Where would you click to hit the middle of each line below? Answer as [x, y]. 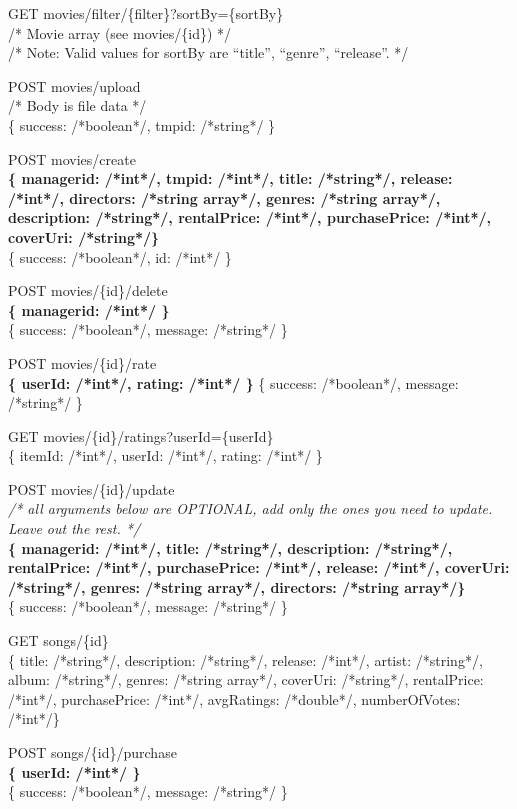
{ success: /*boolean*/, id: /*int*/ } [120, 256]
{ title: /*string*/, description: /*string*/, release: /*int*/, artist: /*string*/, [245, 659]
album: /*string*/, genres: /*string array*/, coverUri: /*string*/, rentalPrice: [246, 679]
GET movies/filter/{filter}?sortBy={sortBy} [146, 13]
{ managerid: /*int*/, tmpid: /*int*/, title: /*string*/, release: [230, 178]
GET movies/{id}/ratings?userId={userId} [141, 435]
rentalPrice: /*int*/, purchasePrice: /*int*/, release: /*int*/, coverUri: [259, 567]
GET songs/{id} [58, 640]
